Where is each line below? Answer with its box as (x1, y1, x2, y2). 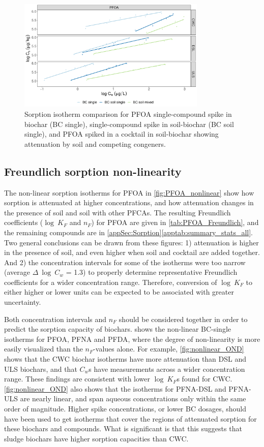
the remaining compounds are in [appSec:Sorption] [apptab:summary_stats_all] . (4, 227, 253, 237)
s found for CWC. (177, 373, 232, 384)
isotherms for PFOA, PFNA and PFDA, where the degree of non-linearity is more (4, 333, 260, 344)
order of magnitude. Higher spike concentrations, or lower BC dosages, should (4, 403, 247, 414)
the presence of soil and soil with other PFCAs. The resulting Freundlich (4, 207, 231, 217)
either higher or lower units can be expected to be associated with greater (4, 286, 234, 297)
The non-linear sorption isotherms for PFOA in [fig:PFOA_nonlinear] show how (4, 187, 254, 198)
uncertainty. (4, 297, 41, 307)
